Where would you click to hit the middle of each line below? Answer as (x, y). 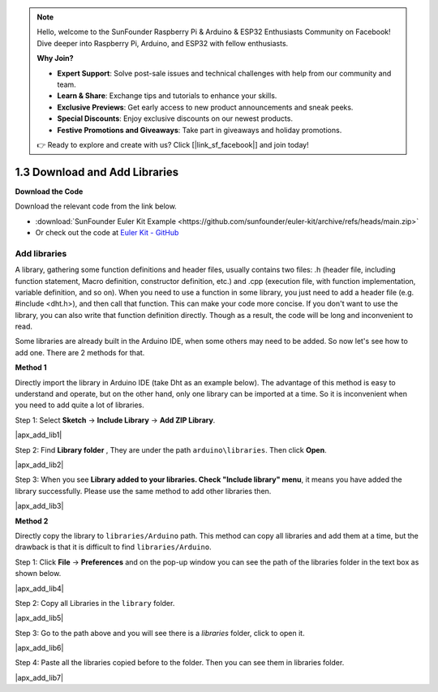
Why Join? (55, 58)
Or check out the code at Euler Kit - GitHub (107, 232)
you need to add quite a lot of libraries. (80, 405)
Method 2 (32, 521)
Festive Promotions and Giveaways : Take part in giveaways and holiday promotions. (200, 130)
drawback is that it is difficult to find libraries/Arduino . (113, 547)
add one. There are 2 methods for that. (80, 352)
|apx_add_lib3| (39, 506)
